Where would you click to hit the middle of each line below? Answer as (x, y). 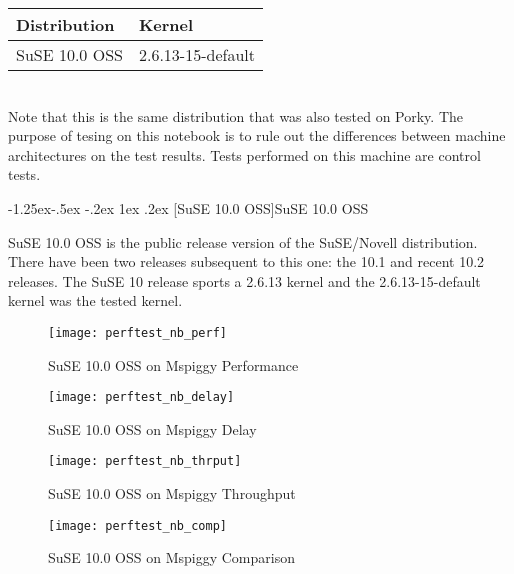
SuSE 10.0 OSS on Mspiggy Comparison (171, 557)
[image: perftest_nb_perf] (137, 332)
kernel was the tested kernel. (95, 300)
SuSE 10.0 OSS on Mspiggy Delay (152, 428)
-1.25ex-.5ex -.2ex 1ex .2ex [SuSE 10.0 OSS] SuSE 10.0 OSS (188, 207)
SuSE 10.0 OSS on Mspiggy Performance (173, 364)
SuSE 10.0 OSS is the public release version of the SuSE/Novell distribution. (243, 241)
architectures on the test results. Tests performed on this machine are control (244, 154)
